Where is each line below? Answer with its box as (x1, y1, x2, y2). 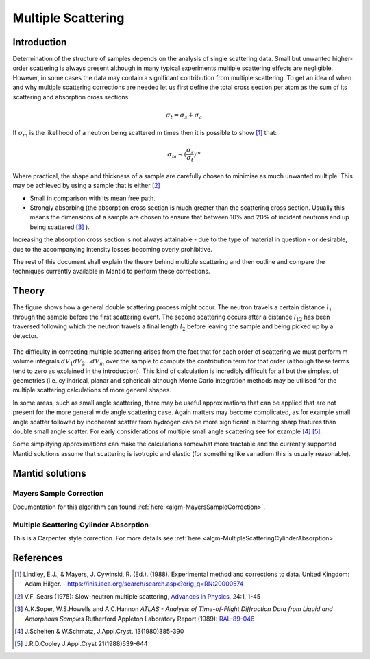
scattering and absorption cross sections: (12, 93, 130, 101)
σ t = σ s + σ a (165, 110, 203, 120)
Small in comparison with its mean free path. (29, 194, 156, 202)
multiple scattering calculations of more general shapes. (12, 386, 171, 394)
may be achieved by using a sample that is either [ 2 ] (12, 182, 160, 190)
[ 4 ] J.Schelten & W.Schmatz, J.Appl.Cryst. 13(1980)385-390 (14, 627, 184, 635)
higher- (332, 55, 353, 63)
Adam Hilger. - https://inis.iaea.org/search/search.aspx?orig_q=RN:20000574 (25, 579, 244, 588)
